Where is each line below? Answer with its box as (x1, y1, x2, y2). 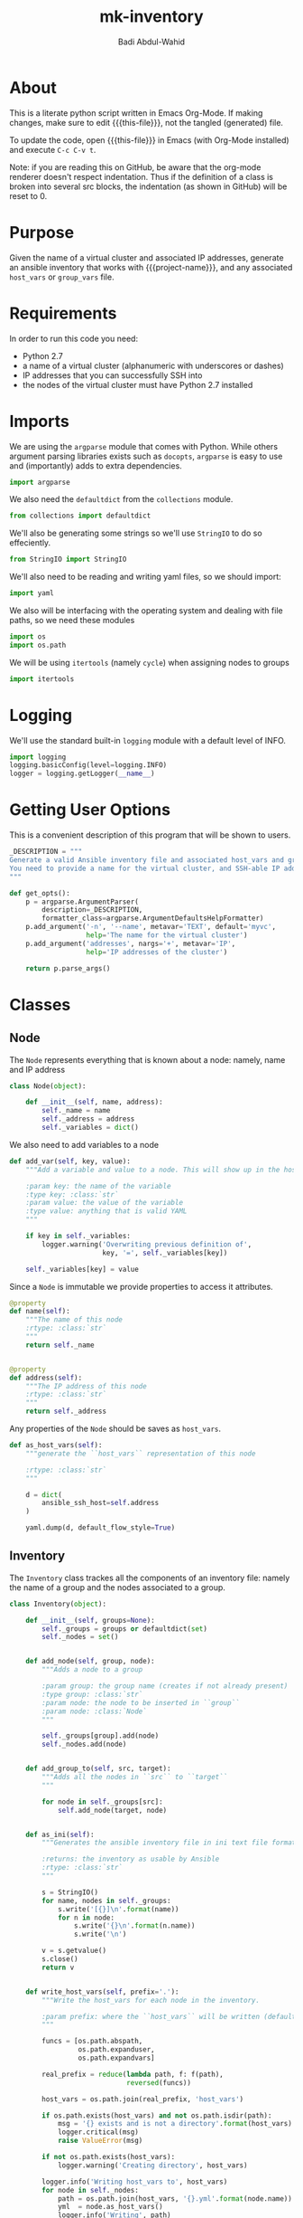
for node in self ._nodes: (41, 2185, 140, 2194)
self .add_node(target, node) (57, 1806, 168, 1815)
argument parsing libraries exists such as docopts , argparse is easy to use (9, 450, 283, 461)
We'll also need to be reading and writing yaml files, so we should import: (9, 572, 281, 583)
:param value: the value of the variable (25, 1199, 183, 1208)
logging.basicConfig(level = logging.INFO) (9, 761, 168, 770)
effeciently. (9, 537, 51, 548)
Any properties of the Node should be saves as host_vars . (9, 1423, 221, 1434)
